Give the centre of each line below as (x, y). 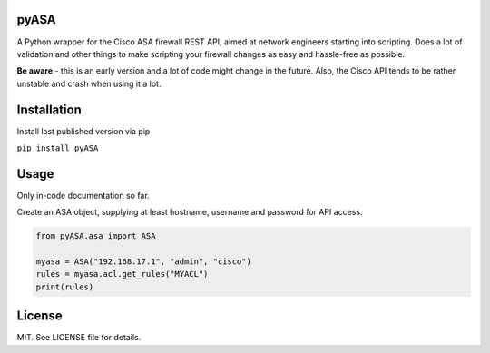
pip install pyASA (58, 148)
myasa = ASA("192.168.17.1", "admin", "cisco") (143, 262)
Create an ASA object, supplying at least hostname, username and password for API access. (190, 212)
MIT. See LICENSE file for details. (79, 338)
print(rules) (65, 287)
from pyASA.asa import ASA (96, 236)
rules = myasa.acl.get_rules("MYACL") (122, 274)
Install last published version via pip (83, 131)
